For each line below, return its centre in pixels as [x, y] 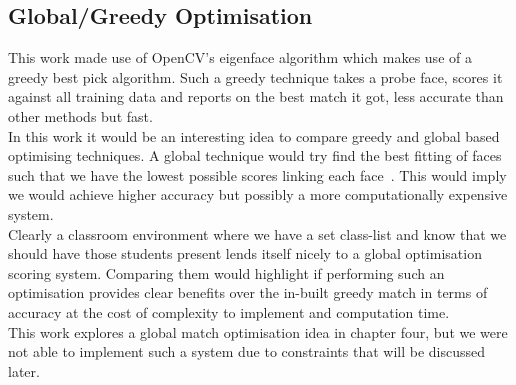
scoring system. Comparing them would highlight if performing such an [226, 272]
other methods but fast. [80, 115]
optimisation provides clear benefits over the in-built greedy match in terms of [248, 292]
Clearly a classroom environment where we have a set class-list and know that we [257, 233]
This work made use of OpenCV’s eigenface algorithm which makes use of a [240, 57]
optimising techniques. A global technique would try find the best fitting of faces [255, 155]
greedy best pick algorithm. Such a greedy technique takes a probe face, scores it [255, 76]
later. [24, 370]
